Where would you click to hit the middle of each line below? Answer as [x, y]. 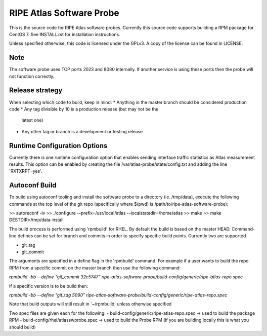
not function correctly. [32, 76]
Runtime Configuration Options [58, 146]
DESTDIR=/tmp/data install [36, 220]
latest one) [32, 120]
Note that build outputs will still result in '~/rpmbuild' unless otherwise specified [90, 304]
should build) [22, 327]
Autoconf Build [33, 185]
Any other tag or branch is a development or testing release [82, 131]
